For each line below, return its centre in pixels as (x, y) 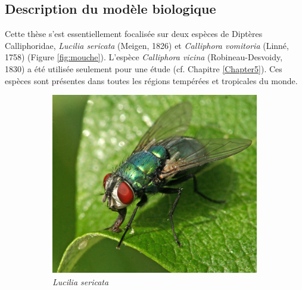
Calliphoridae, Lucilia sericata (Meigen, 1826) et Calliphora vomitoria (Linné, (147, 45)
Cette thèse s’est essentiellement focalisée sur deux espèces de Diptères (134, 34)
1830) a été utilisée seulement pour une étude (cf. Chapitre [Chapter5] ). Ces (144, 68)
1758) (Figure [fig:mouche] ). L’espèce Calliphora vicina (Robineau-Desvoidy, (144, 57)
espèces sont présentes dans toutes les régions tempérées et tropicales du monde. (151, 80)
